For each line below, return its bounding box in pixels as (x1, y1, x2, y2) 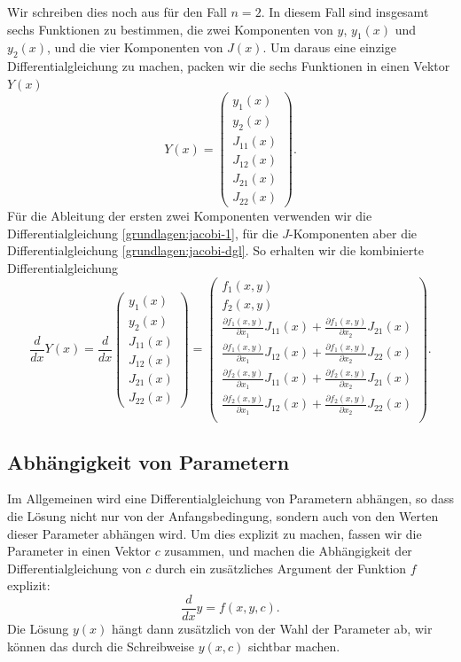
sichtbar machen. (247, 636, 340, 655)
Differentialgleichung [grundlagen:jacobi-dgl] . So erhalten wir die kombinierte (7, 241, 424, 260)
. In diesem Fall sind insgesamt (261, 3, 429, 20)
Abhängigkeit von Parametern (7, 448, 290, 475)
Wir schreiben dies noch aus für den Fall (7, 3, 227, 20)
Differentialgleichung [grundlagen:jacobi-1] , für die (7, 223, 278, 242)
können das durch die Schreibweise (7, 636, 195, 655)
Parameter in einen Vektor (7, 541, 152, 560)
